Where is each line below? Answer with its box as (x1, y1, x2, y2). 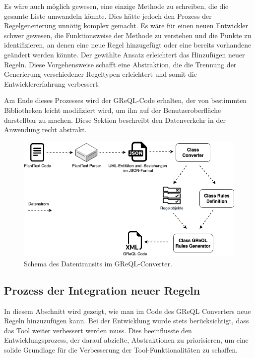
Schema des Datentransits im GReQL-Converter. (24, 258, 172, 268)
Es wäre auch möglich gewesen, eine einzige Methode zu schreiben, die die (4, 1, 229, 11)
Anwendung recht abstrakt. (4, 124, 87, 135)
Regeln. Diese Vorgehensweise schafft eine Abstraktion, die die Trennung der (4, 59, 237, 69)
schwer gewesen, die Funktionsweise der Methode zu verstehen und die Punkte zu (4, 30, 252, 40)
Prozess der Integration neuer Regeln (4, 282, 200, 298)
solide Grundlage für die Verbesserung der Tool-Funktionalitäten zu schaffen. (4, 344, 238, 355)
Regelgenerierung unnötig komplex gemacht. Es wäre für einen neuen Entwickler (4, 20, 249, 31)
